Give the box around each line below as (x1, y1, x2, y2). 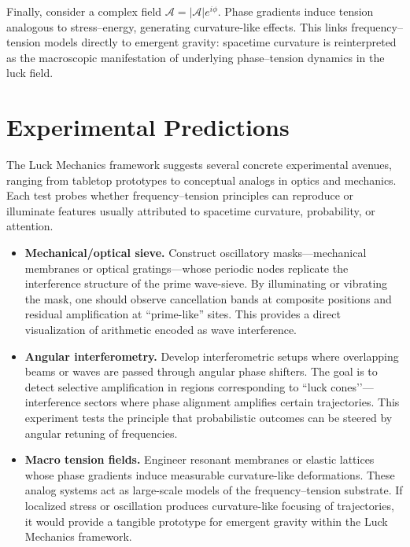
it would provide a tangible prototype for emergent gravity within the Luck (24, 512, 388, 529)
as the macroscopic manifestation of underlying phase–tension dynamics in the (6, 49, 385, 65)
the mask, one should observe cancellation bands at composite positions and (24, 290, 392, 307)
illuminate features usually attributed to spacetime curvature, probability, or (6, 202, 375, 218)
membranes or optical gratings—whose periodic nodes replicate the (24, 259, 349, 276)
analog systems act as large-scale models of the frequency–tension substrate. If (24, 482, 403, 498)
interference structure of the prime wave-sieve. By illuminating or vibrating (24, 275, 388, 292)
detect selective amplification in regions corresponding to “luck (24, 378, 327, 395)
